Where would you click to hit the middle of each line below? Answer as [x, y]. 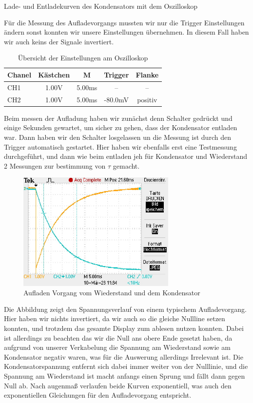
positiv [147, 99]
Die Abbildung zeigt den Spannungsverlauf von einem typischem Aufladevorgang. [125, 309]
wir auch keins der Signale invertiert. [59, 41]
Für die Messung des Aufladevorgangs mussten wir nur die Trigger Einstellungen [124, 22]
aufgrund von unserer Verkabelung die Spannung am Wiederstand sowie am [117, 347]
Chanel [19, 74]
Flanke [147, 74]
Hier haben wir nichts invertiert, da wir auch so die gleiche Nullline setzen [115, 318]
